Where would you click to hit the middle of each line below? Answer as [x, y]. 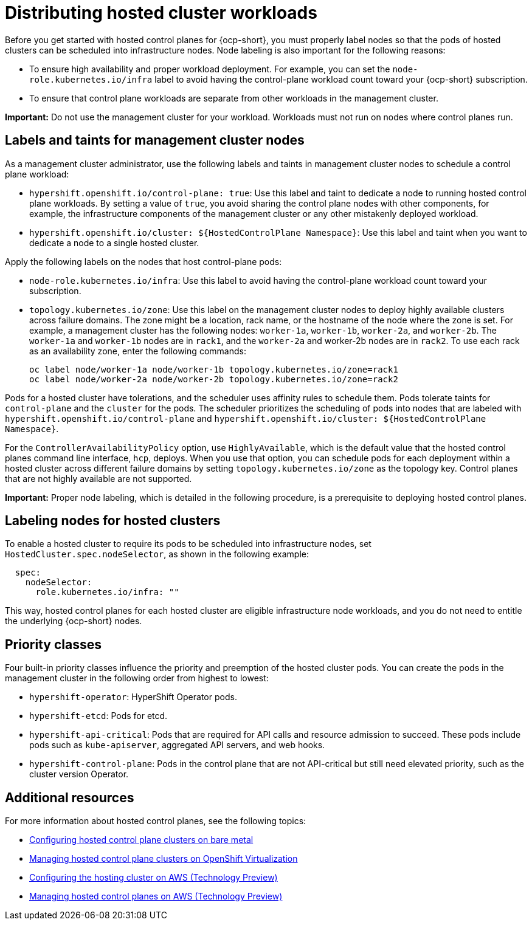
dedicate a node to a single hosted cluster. [114, 242]
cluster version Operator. [79, 774]
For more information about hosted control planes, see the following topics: [156, 821]
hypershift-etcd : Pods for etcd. [98, 716]
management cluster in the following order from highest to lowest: [137, 678]
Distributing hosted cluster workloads [161, 13]
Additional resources [70, 797]
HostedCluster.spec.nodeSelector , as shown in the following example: [157, 554]
